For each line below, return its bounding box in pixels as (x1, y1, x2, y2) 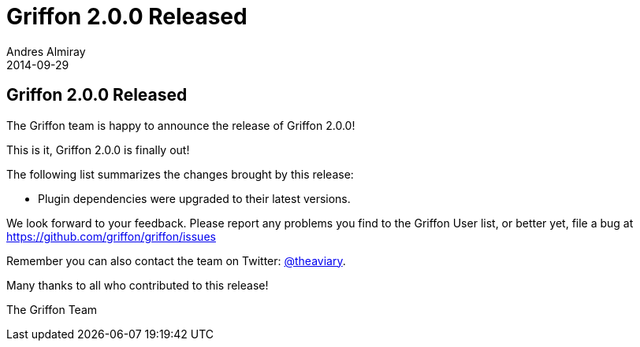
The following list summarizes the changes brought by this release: (6, 167, 354, 181)
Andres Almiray (6, 44, 86, 58)
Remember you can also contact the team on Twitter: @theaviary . (6, 253, 346, 268)
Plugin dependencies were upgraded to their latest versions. (38, 191, 351, 205)
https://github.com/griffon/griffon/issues (6, 229, 216, 243)
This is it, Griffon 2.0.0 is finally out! (6, 142, 190, 157)
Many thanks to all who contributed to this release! (6, 278, 269, 292)
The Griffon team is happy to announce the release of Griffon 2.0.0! (6, 118, 355, 132)
